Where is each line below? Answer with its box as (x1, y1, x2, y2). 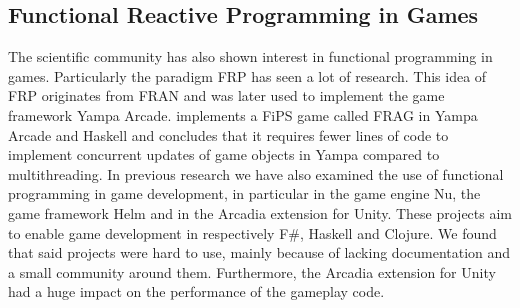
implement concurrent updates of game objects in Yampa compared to (8, 144, 440, 165)
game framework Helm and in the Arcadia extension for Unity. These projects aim (8, 202, 513, 223)
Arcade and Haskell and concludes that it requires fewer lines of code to (8, 124, 449, 145)
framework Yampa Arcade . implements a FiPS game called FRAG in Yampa (8, 104, 478, 125)
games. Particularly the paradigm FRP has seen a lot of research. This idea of (8, 65, 487, 86)
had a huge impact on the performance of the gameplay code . (8, 281, 385, 302)
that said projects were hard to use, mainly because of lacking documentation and (8, 242, 511, 263)
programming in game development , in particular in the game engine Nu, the (8, 183, 481, 204)
